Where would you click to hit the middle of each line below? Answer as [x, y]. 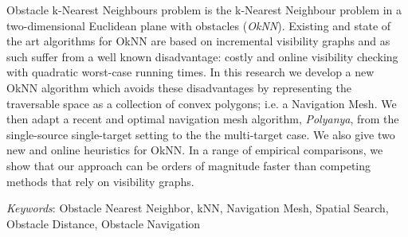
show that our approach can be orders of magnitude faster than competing [189, 165]
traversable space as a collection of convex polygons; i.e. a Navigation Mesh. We [202, 103]
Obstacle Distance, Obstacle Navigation [104, 223]
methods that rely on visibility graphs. [100, 181]
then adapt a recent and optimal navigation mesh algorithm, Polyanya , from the [203, 119]
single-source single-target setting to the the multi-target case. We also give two [201, 134]
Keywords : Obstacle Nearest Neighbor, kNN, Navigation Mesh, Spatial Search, [198, 208]
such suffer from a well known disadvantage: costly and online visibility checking [202, 56]
